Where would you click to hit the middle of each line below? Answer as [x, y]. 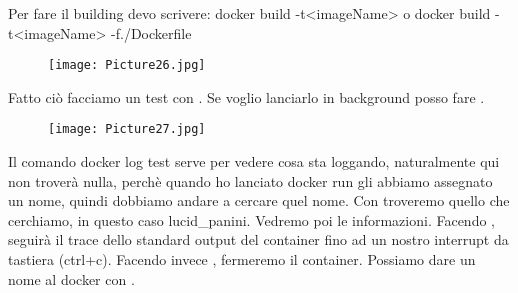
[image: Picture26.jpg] [127, 65]
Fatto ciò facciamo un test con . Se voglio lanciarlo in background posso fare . [246, 96]
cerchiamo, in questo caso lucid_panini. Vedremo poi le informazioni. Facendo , [251, 219]
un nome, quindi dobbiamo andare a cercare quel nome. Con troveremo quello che [259, 200]
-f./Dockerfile [151, 32]
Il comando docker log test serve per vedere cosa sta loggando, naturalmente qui [254, 161]
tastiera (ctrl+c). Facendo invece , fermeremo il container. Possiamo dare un [242, 259]
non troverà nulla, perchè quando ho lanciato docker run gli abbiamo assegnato [250, 180]
